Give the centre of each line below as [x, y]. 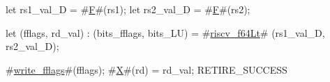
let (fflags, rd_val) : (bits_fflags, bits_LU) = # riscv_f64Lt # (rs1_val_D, [165, 32]
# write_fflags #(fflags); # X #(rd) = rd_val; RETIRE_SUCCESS [147, 69]
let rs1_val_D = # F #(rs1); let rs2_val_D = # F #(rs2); [128, 9]
